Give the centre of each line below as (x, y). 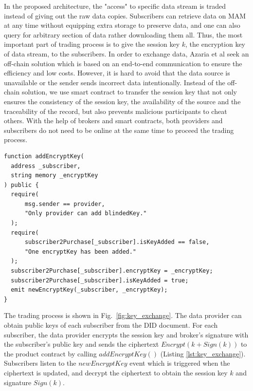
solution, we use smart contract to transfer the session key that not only (129, 92)
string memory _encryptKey (54, 176)
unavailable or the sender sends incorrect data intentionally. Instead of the (115, 82)
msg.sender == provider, (65, 204)
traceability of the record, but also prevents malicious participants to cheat (116, 111)
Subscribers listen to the (40, 363)
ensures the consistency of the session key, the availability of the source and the (122, 101)
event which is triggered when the (180, 363)
